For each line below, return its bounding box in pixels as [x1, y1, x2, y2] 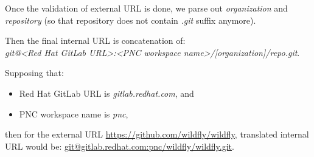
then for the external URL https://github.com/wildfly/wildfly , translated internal [5, 128, 309, 141]
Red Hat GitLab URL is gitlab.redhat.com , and [19, 86, 194, 99]
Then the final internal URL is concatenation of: [5, 34, 186, 47]
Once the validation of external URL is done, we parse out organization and [5, 2, 288, 14]
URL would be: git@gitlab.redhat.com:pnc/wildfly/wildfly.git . [5, 139, 234, 152]
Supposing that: [5, 66, 64, 79]
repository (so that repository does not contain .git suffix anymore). [5, 13, 256, 26]
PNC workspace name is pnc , [19, 107, 128, 120]
